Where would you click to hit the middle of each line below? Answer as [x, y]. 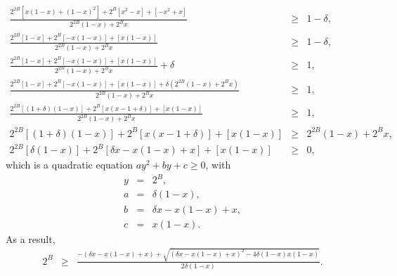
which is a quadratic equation [69, 165]
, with [218, 165]
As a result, [31, 238]
